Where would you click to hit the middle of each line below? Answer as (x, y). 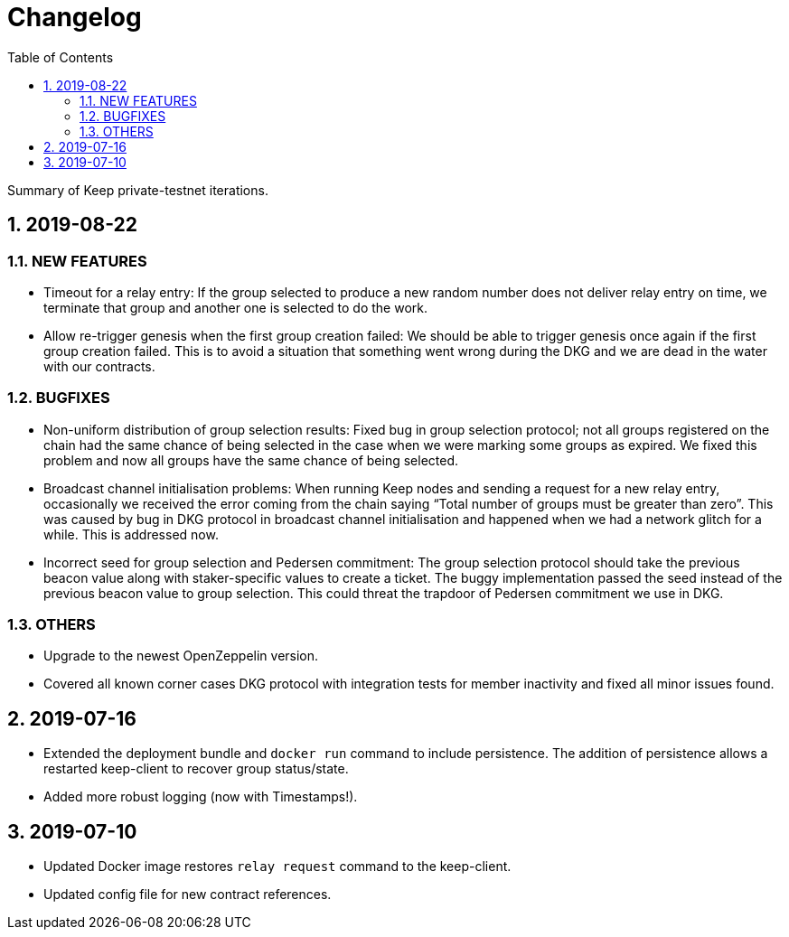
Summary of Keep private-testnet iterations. (138, 190)
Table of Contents (61, 57)
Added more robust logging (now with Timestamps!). (201, 797)
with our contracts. (99, 366)
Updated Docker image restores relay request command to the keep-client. (277, 867)
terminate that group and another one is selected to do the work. (236, 307)
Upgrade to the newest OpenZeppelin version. (181, 656)
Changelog (75, 17)
